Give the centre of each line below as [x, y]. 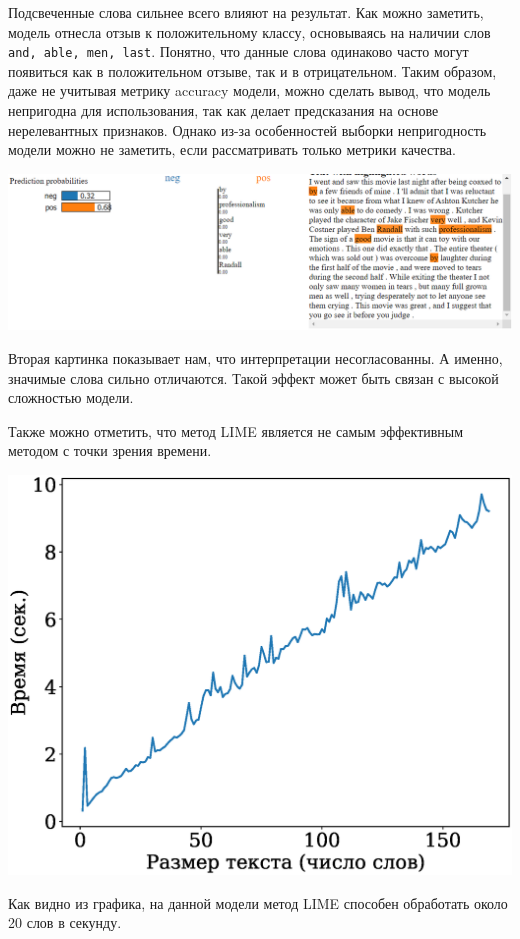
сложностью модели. [71, 397]
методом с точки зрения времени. [110, 450]
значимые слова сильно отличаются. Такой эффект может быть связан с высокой [253, 377]
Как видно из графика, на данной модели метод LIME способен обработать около [258, 902]
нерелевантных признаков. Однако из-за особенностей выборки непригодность [247, 129]
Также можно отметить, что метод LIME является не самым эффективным [236, 430]
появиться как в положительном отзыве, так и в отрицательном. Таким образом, [252, 70]
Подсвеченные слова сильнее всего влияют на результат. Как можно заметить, [246, 12]
